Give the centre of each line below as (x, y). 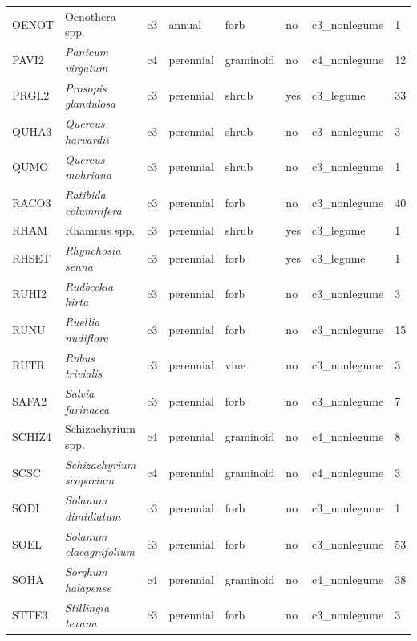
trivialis (83, 373)
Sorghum (86, 572)
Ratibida (85, 194)
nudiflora (87, 337)
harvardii (87, 139)
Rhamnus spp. (100, 230)
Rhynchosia (93, 250)
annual (185, 24)
